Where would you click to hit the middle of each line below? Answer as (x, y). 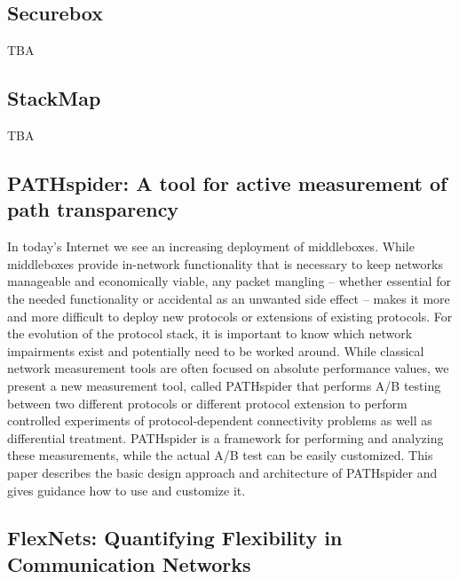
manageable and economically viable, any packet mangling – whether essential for (229, 281)
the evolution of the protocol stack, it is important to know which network (210, 333)
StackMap (54, 98)
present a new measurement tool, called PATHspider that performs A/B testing (224, 385)
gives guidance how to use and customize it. (127, 490)
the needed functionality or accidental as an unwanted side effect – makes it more (229, 298)
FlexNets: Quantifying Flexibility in (175, 538)
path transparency (93, 209)
